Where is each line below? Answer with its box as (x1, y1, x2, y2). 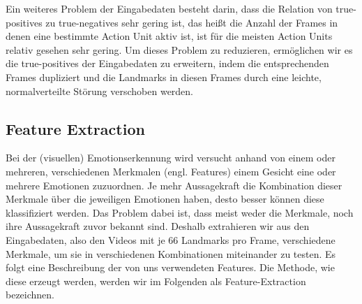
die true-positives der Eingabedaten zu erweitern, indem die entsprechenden (6, 56, 329, 71)
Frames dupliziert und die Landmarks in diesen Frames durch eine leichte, (6, 69, 322, 84)
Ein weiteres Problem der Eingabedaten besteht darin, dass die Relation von (6, 1, 333, 15)
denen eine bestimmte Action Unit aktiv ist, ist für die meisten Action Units (6, 29, 333, 43)
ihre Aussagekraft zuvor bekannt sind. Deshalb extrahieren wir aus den (6, 219, 310, 233)
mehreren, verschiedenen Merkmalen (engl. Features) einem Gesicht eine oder (6, 164, 336, 178)
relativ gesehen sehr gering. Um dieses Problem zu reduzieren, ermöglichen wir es (6, 42, 353, 57)
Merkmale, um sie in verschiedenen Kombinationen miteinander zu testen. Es (6, 246, 336, 261)
